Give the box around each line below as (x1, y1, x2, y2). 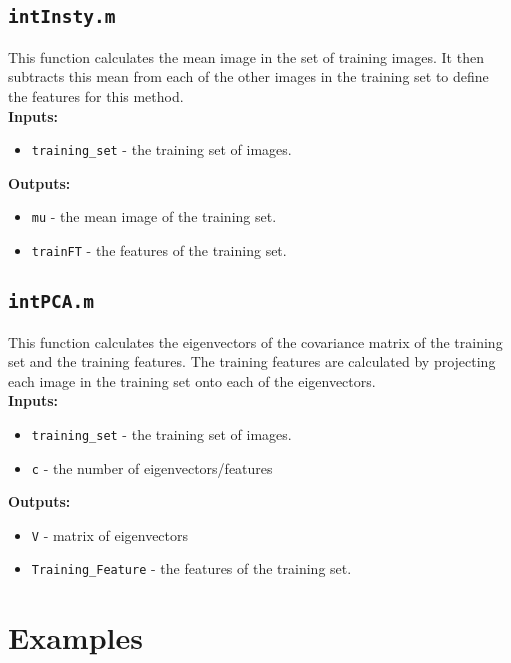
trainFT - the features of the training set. (31, 240, 287, 261)
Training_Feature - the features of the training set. (31, 558, 352, 579)
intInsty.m (8, 6, 116, 28)
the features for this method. (8, 85, 184, 106)
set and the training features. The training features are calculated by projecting (8, 351, 496, 372)
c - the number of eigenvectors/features (31, 457, 273, 478)
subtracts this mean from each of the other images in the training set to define (8, 66, 489, 87)
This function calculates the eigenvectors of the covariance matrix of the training (8, 331, 503, 352)
